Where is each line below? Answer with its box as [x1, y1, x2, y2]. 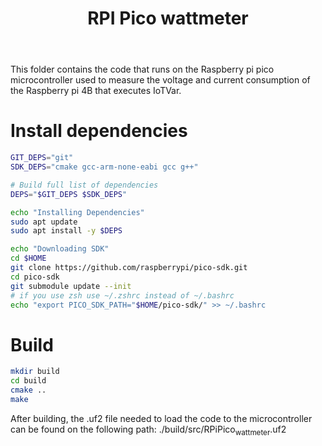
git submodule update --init [10, 281, 132, 291]
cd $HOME [10, 253, 47, 264]
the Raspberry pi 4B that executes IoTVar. [10, 85, 182, 97]
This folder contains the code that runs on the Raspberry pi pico [10, 63, 275, 76]
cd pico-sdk [10, 272, 60, 282]
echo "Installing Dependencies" [10, 207, 145, 217]
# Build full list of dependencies [10, 180, 159, 190]
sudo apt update [10, 217, 78, 227]
